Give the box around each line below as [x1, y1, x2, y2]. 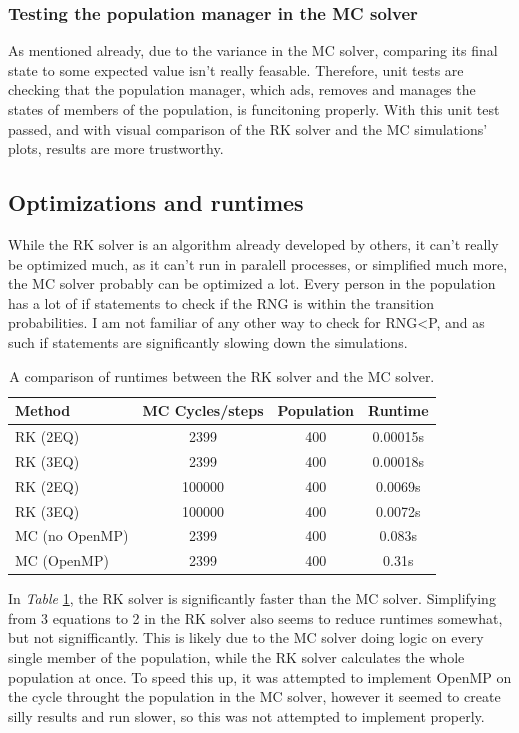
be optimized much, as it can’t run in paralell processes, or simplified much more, [8, 253, 508, 274]
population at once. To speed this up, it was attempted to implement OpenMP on [8, 666, 512, 687]
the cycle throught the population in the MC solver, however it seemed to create [8, 686, 501, 707]
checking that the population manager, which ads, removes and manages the [8, 79, 476, 100]
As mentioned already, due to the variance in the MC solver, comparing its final [8, 40, 498, 61]
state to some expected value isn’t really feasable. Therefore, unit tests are [8, 59, 464, 80]
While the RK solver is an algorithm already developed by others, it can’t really [8, 233, 499, 254]
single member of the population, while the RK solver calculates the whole [8, 647, 465, 668]
